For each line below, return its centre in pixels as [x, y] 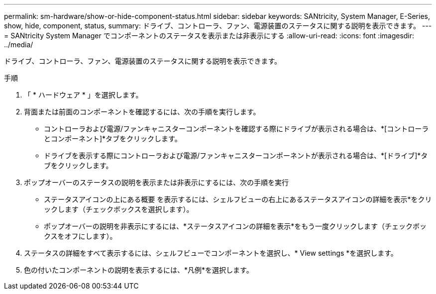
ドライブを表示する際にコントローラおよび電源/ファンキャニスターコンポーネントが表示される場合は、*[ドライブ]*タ [236, 155]
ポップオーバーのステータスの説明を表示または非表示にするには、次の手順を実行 [156, 182]
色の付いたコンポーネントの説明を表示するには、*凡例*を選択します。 [139, 270]
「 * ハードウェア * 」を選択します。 [83, 95]
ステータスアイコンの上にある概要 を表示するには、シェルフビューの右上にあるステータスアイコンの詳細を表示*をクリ [238, 199]
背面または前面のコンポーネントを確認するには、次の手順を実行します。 [142, 112]
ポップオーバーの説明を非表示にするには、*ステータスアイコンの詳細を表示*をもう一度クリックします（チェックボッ [235, 226]
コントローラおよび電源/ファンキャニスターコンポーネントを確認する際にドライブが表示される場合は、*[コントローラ [236, 129]
